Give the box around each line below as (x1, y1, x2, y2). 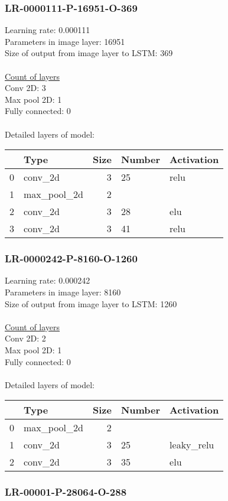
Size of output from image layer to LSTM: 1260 (5, 297, 177, 310)
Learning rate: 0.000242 (5, 274, 90, 287)
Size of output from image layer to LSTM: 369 (5, 47, 173, 59)
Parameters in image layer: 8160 (5, 285, 121, 298)
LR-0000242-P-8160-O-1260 (5, 251, 138, 266)
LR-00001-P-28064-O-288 (5, 484, 127, 499)
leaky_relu (170, 438, 214, 452)
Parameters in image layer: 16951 (5, 35, 125, 47)
